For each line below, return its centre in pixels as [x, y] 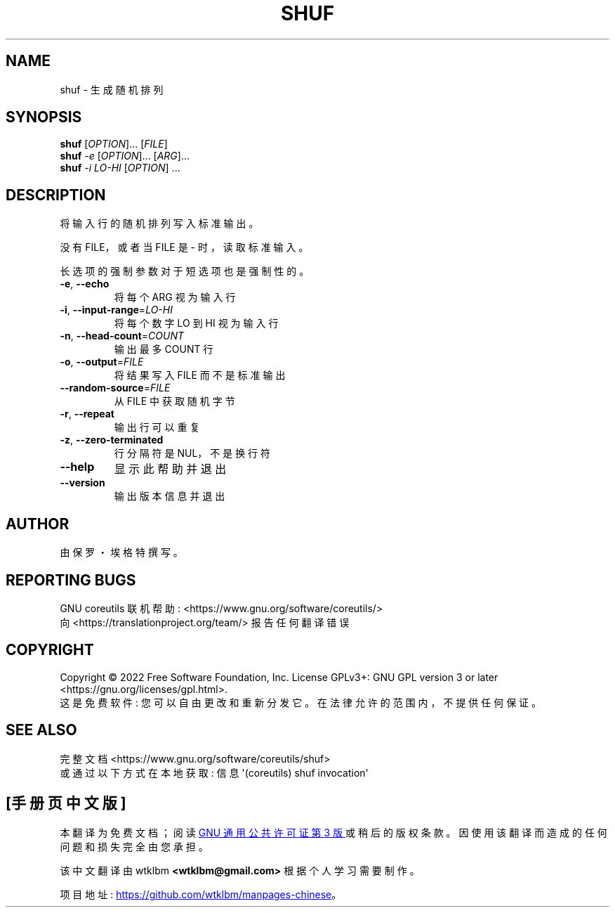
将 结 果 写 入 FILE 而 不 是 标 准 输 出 [200, 375]
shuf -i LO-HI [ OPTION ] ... [120, 168]
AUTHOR [38, 524]
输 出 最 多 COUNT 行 [164, 349]
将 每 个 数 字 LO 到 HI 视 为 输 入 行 [196, 323]
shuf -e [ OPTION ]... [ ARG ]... [125, 156]
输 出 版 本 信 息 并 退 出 [170, 496]
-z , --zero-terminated [112, 440]
